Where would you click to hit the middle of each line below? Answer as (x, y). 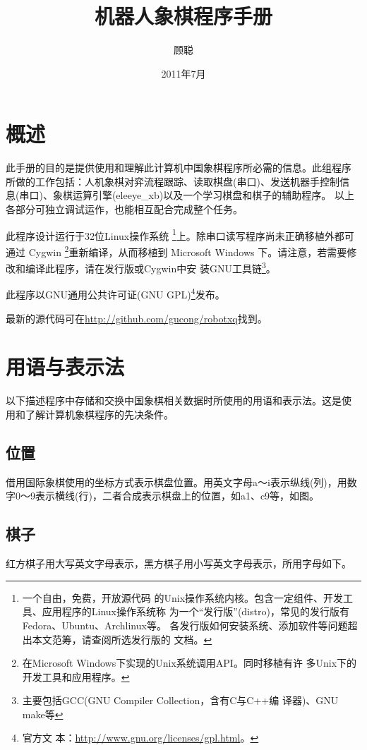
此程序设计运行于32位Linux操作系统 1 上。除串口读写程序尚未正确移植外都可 (180, 234)
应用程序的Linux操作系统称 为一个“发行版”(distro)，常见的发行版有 (195, 611)
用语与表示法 (65, 367)
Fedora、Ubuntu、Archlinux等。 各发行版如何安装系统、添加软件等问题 (185, 625)
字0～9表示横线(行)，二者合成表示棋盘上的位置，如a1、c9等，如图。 (163, 496)
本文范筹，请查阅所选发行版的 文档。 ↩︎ (122, 639)
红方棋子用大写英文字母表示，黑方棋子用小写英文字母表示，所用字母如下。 (179, 563)
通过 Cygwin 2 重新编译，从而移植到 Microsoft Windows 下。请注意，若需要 (176, 250)
